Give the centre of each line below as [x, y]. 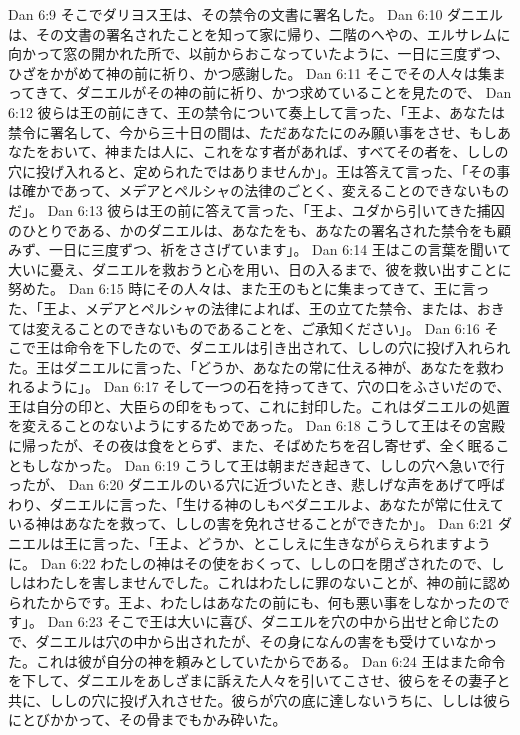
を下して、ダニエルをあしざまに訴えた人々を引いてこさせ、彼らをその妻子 [252, 680]
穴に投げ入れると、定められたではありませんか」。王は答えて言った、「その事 [259, 170]
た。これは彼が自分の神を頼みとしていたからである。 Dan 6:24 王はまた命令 [257, 660]
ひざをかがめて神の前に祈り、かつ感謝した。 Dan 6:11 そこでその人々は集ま [257, 72]
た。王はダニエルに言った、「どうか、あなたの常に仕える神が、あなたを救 [249, 366]
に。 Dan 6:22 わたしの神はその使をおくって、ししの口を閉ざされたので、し [256, 562]
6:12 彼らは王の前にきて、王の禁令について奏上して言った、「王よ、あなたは [257, 111]
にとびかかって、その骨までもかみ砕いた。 [147, 719]
